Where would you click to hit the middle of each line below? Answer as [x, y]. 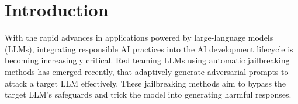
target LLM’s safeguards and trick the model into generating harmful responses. [148, 94]
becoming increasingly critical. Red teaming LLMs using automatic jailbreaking [147, 60]
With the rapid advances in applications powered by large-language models [139, 37]
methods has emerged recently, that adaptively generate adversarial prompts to [147, 71]
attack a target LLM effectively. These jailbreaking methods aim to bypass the [145, 83]
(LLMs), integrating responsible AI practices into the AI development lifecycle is [149, 49]
